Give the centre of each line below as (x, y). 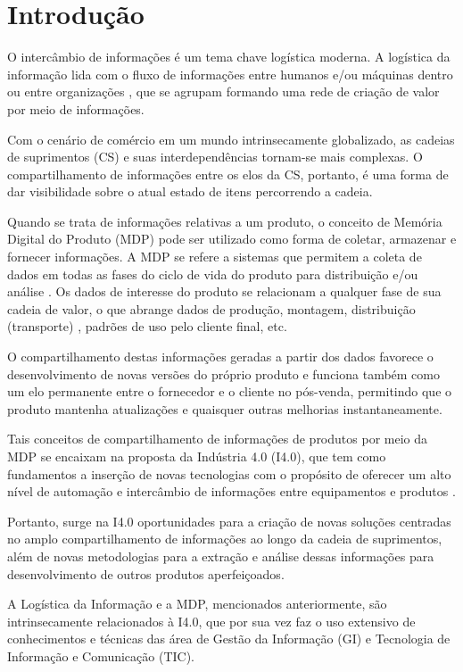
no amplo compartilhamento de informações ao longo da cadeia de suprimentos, (225, 539)
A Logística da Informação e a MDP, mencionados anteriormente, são (197, 604)
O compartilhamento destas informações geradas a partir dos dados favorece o (220, 357)
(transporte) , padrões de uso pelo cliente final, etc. (147, 326)
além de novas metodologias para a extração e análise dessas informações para (221, 556)
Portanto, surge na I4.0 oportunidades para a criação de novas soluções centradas (229, 521)
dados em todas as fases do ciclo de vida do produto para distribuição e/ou (213, 274)
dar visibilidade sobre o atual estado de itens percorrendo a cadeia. (190, 191)
